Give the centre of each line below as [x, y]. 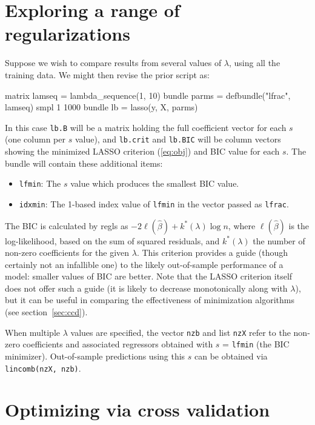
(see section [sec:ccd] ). [46, 312]
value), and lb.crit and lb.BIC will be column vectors [178, 139]
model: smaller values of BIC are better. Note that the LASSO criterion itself [149, 276]
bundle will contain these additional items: [84, 163]
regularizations [68, 34]
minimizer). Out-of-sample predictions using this [95, 356]
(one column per [35, 139]
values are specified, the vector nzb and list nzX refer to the [181, 332]
